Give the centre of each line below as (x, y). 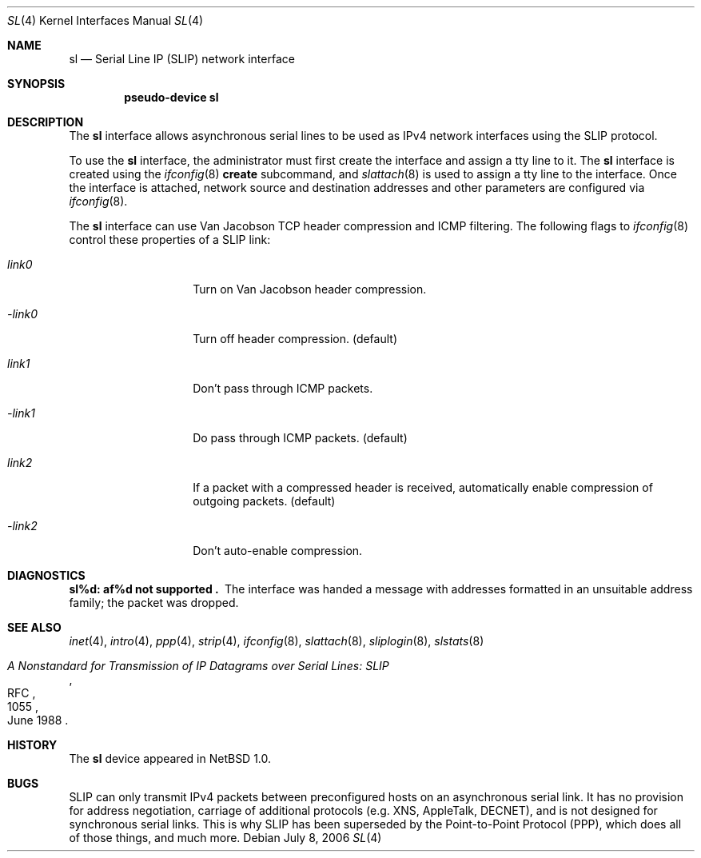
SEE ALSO (34, 627)
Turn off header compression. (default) (295, 339)
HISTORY (32, 745)
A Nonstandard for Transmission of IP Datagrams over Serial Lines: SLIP (198, 666)
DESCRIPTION (46, 122)
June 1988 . (38, 720)
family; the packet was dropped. (154, 603)
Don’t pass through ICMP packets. (283, 388)
